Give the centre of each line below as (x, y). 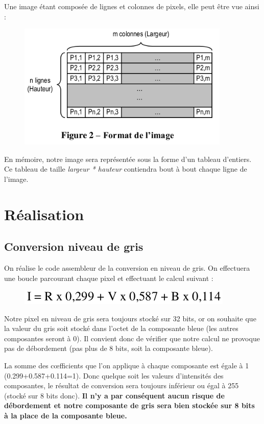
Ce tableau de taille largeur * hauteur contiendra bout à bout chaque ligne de (126, 169)
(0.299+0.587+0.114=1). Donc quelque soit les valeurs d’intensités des (114, 375)
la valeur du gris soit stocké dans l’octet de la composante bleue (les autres (121, 328)
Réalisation (44, 214)
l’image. (16, 179)
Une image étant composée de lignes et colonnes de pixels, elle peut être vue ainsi (132, 6)
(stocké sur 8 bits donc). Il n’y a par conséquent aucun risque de (114, 395)
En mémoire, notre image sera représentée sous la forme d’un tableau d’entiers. (128, 159)
